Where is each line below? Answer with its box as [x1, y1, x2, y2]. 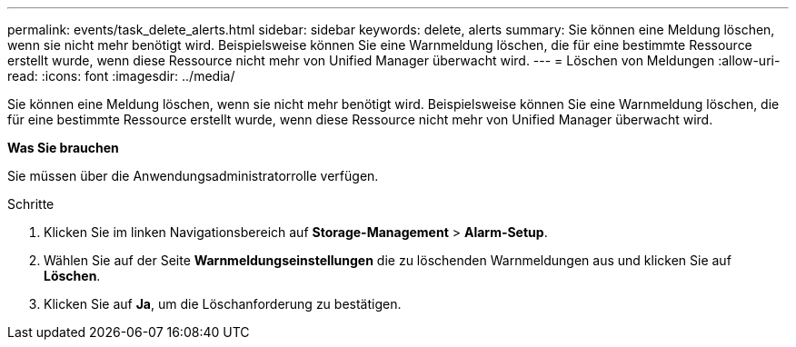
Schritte [7, 196, 55, 212]
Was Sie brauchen [7, 140, 119, 155]
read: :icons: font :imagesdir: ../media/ [7, 68, 235, 84]
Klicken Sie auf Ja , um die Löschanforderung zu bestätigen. [44, 296, 402, 312]
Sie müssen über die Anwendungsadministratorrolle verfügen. [7, 168, 379, 183]
